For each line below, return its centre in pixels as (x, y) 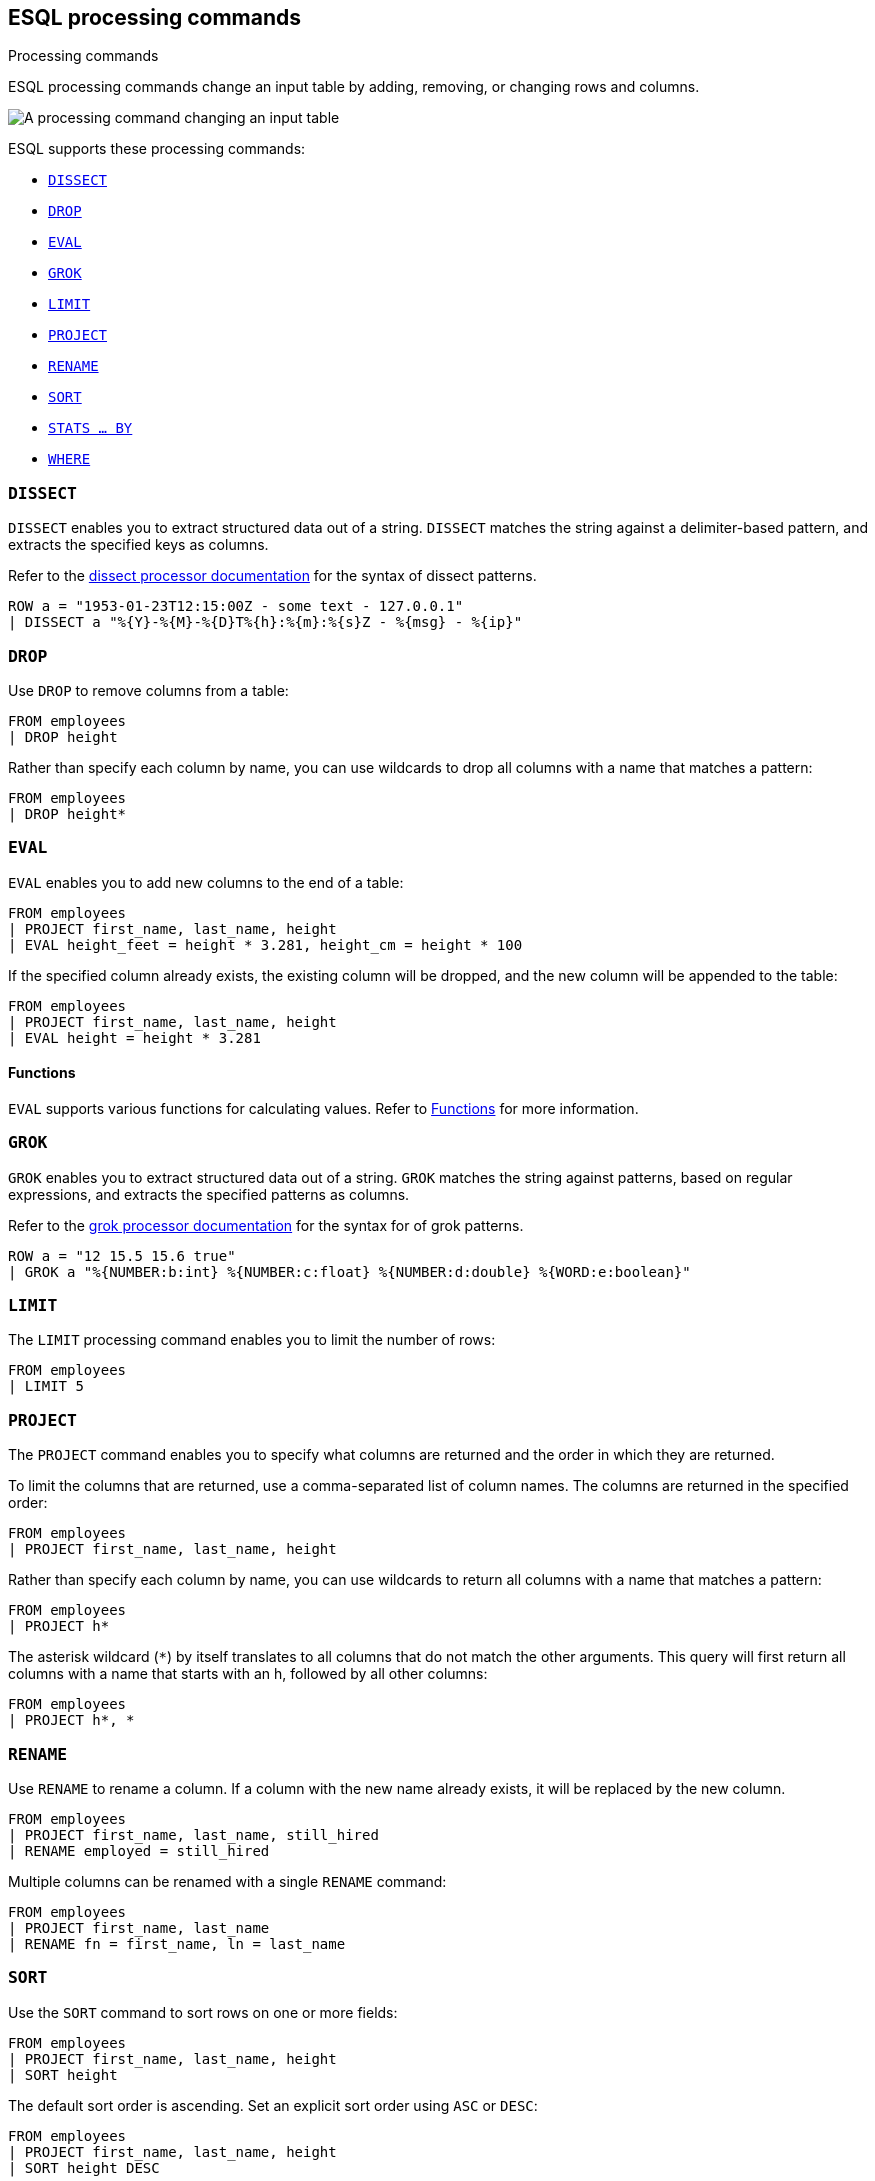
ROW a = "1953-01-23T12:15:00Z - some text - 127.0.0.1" (236, 606)
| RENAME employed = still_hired (139, 1850)
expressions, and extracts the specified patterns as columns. (209, 1194)
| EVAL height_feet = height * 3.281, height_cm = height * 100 (265, 944)
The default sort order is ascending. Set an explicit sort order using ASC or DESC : (273, 2105)
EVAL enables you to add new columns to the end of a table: (206, 882)
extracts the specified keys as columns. (138, 545)
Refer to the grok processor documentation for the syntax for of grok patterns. (266, 1225)
